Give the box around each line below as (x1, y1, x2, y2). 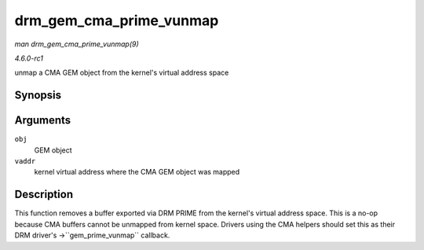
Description (14, 188, 74, 201)
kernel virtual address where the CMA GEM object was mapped (34, 167, 240, 177)
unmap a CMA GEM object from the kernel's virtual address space (14, 68, 229, 78)
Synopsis (14, 89, 62, 102)
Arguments (14, 114, 71, 127)
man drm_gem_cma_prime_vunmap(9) (14, 39, 139, 49)
